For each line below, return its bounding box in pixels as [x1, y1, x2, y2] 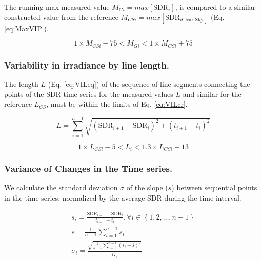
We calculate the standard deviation [4, 182, 118, 193]
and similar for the [183, 89, 242, 99]
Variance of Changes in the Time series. [4, 162, 173, 175]
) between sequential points [171, 182, 257, 193]
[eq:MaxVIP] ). [4, 23, 49, 33]
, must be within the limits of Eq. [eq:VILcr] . [46, 99, 188, 110]
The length [4, 78, 38, 89]
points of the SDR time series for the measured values [4, 89, 173, 99]
